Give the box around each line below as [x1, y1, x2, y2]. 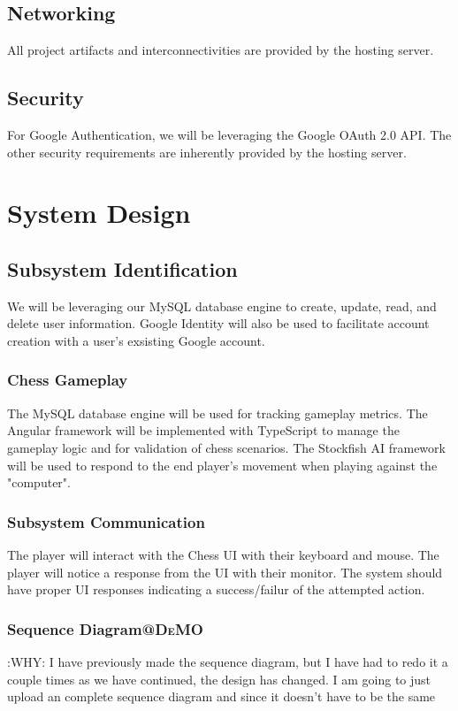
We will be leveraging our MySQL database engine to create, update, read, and [7, 296, 437, 315]
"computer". [7, 473, 71, 492]
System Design [7, 195, 191, 231]
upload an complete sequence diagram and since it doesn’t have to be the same [7, 687, 436, 706]
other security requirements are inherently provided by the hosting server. [7, 142, 407, 161]
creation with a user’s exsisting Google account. [7, 331, 265, 349]
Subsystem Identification [7, 255, 238, 282]
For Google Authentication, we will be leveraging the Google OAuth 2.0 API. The [7, 126, 452, 143]
